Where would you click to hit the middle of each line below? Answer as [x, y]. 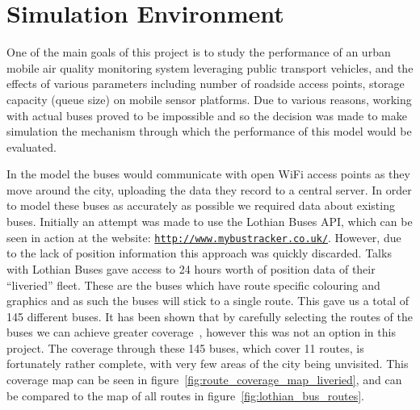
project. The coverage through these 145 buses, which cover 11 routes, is [185, 347]
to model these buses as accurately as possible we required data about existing [201, 205]
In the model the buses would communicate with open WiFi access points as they [208, 174]
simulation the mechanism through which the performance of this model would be [209, 131]
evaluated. [31, 146]
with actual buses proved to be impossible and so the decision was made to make [207, 115]
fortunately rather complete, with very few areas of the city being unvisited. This [208, 364]
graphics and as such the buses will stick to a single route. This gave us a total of [208, 301]
